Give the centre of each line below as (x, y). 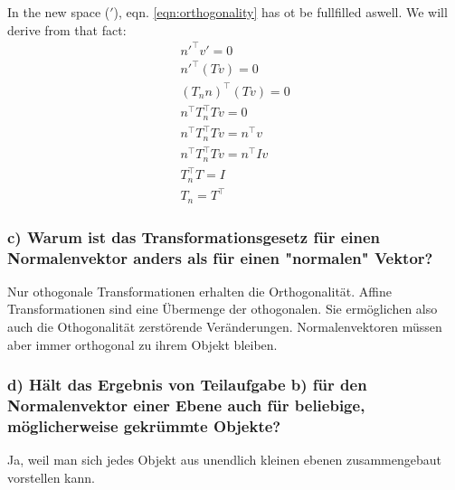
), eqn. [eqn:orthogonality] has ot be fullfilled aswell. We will (280, 12)
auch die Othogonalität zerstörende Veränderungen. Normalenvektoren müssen (225, 327)
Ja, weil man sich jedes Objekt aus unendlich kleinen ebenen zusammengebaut (224, 460)
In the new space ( (59, 12)
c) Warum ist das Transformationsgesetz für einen (194, 236)
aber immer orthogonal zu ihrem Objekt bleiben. (142, 344)
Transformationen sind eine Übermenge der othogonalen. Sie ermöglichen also (223, 309)
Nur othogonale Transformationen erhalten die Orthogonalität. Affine (199, 291)
